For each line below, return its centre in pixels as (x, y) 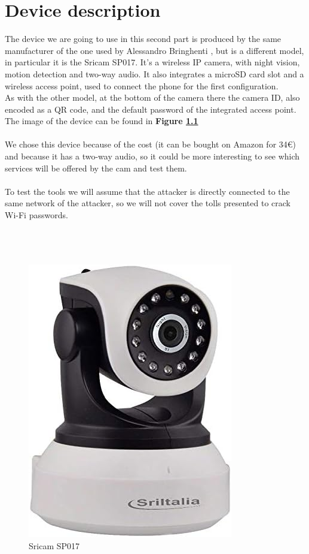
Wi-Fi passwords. (36, 215)
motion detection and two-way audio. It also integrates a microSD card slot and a (154, 73)
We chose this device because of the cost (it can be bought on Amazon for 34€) (151, 144)
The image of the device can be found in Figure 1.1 (102, 121)
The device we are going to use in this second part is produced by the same (143, 39)
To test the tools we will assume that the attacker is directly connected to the (147, 191)
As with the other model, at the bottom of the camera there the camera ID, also (152, 97)
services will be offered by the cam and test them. (96, 168)
